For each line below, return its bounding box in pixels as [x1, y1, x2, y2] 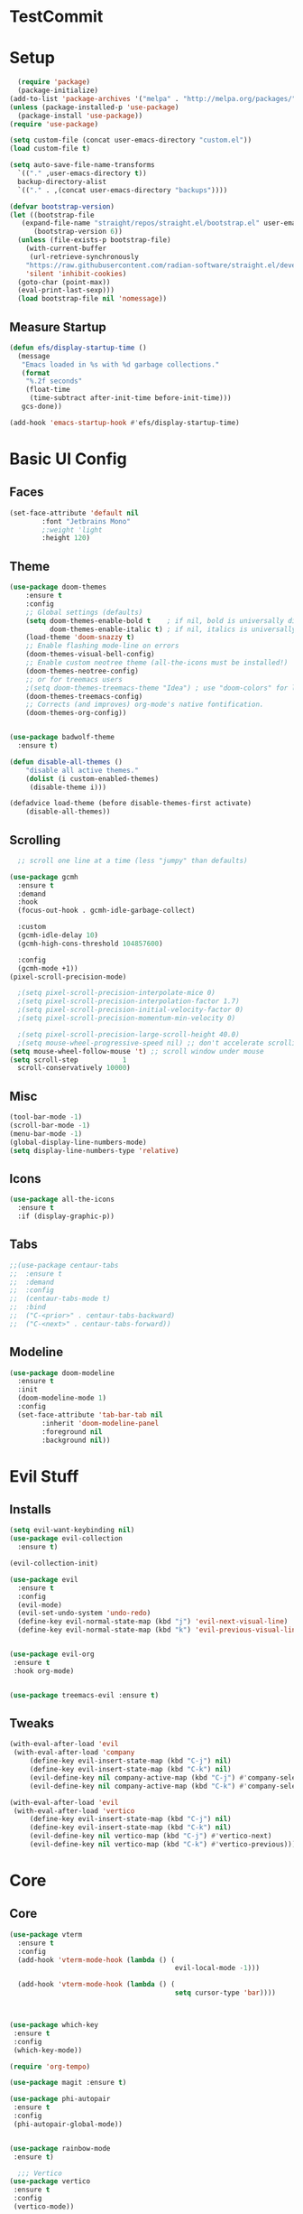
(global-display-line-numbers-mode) [9, 1138, 147, 1147]
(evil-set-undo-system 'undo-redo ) [17, 1609, 151, 1618]
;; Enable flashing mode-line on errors [25, 641, 179, 651]
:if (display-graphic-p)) [17, 1212, 115, 1221]
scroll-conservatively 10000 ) [17, 1064, 131, 1073]
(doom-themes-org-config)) [25, 709, 127, 718]
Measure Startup [9, 319, 106, 335]
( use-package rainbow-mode [9, 2144, 111, 2153]
